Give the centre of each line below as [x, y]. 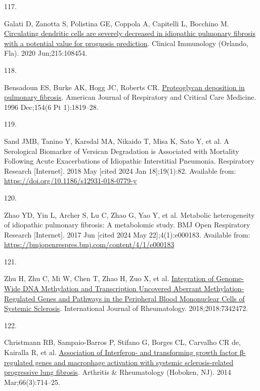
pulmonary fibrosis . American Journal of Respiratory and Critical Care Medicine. [130, 97]
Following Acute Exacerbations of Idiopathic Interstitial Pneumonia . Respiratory [129, 161]
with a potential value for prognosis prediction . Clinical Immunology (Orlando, [126, 43]
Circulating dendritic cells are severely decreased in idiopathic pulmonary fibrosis [130, 33]
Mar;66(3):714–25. [32, 382]
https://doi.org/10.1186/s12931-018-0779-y [71, 181]
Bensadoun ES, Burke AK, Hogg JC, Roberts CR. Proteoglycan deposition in [124, 87]
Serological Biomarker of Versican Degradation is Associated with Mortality [122, 151]
